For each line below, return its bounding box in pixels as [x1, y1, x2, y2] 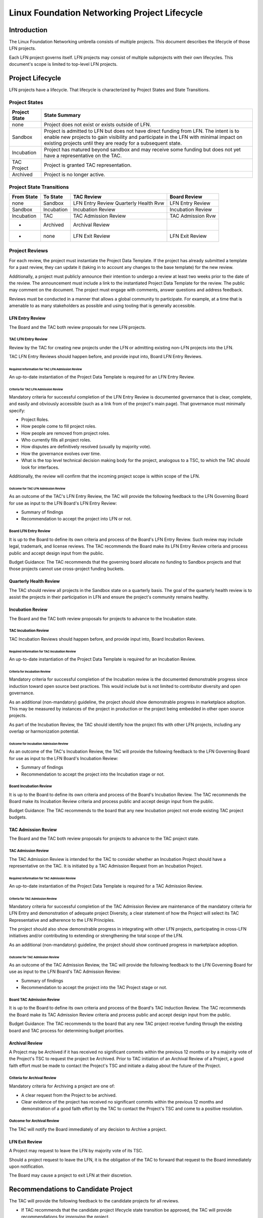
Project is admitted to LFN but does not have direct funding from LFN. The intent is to [44, 128, 240, 134]
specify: [9, 407, 25, 414]
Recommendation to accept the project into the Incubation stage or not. [21, 771, 165, 777]
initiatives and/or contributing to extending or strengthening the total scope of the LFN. [9, 933, 184, 939]
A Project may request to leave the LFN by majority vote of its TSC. [9, 1148, 144, 1154]
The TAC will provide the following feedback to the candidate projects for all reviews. [9, 1198, 180, 1204]
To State [43, 193, 63, 200]
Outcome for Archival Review [9, 1119, 59, 1123]
